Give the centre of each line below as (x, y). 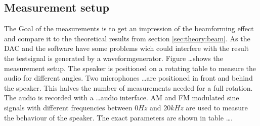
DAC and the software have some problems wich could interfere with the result (127, 48)
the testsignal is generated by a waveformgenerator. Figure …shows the (114, 58)
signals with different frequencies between (68, 107)
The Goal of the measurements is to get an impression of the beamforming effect (129, 28)
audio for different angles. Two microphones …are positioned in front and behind (128, 78)
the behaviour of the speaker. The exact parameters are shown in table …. (118, 117)
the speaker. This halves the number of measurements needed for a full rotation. (128, 87)
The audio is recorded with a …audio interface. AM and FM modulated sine (122, 98)
